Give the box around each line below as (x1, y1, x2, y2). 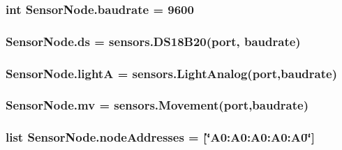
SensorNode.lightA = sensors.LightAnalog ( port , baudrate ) (6, 64, 337, 82)
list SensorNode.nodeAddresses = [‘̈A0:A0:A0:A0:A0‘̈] (6, 128, 315, 146)
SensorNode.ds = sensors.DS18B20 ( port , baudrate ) (6, 32, 301, 50)
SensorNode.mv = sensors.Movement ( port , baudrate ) (6, 96, 309, 114)
